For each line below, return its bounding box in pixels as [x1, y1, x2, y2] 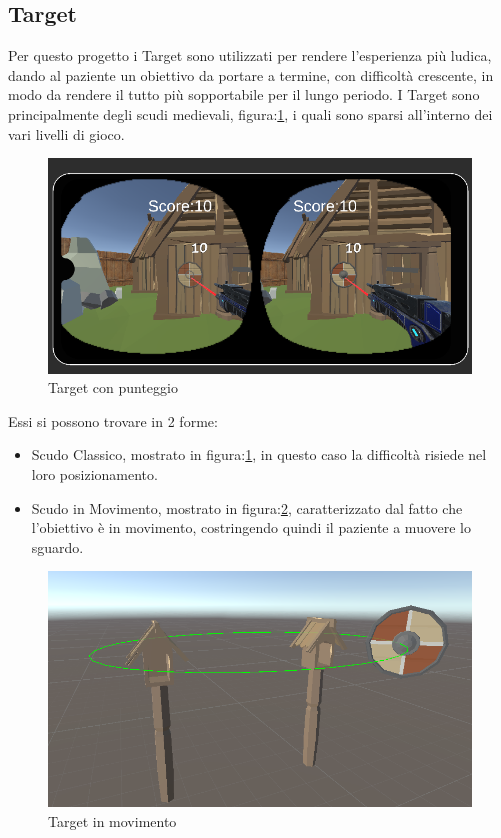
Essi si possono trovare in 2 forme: [8, 410, 218, 431]
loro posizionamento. [31, 464, 158, 485]
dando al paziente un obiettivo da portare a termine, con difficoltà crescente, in [8, 64, 494, 85]
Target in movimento [48, 811, 177, 831]
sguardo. [31, 536, 84, 557]
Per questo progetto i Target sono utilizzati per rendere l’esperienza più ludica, [8, 45, 492, 66]
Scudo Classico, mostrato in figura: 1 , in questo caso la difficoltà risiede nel [31, 444, 487, 465]
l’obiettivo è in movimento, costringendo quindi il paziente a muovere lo [31, 517, 472, 538]
